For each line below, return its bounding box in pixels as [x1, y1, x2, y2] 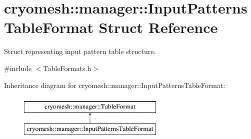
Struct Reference [98, 17, 218, 37]
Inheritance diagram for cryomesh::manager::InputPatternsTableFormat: [4, 79, 225, 90]
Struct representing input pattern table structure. [4, 46, 156, 56]
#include [4, 62, 32, 73]
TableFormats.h [43, 62, 91, 73]
